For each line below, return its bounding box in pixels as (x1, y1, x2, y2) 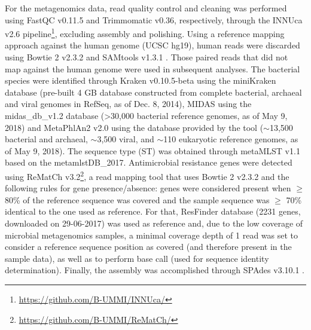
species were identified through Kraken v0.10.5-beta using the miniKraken (5, 74, 276, 87)
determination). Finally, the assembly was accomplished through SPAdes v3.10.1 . (5, 264, 305, 276)
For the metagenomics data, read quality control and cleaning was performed (5, 2, 287, 14)
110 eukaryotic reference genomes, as (163, 133, 298, 145)
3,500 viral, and (97, 133, 154, 145)
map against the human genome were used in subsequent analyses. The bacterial (5, 62, 300, 75)
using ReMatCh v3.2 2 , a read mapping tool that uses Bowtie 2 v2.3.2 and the (5, 168, 289, 182)
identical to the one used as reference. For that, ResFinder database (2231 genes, (5, 205, 301, 218)
